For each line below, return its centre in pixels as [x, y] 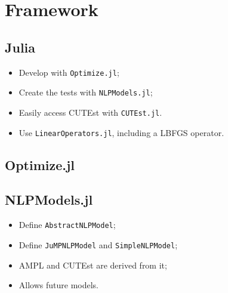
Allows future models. [58, 285]
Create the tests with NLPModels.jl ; [86, 92]
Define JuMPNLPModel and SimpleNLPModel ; [98, 244]
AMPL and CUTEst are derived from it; [93, 265]
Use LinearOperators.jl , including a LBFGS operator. [121, 132]
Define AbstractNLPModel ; [67, 225]
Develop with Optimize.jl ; [69, 72]
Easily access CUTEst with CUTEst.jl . [90, 112]
